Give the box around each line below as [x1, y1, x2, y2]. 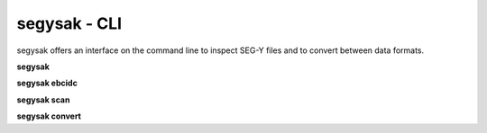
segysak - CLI [16, 13, 122, 33]
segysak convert [16, 111, 81, 121]
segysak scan [16, 94, 70, 105]
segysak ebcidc [16, 77, 78, 89]
